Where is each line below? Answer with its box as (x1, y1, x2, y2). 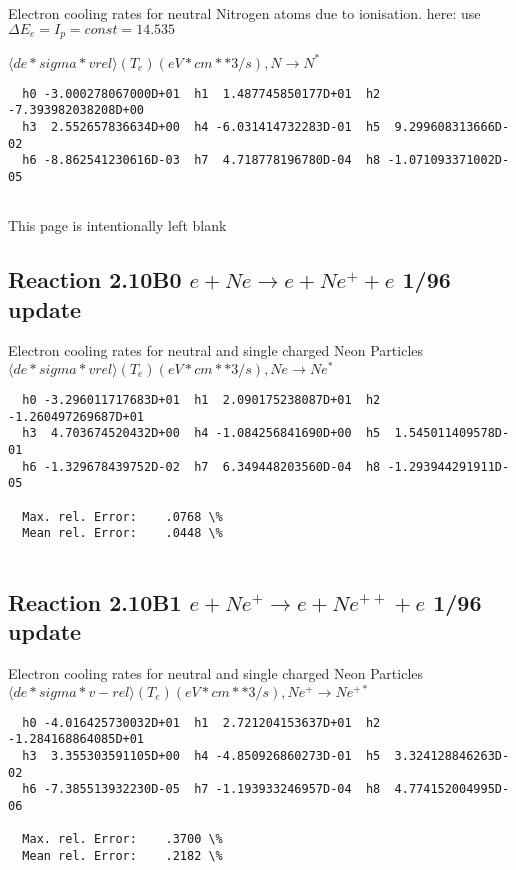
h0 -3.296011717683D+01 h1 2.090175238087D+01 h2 (22, 393, 381, 407)
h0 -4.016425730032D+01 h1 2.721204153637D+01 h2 (22, 715, 381, 730)
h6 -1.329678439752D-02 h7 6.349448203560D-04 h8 (22, 459, 381, 474)
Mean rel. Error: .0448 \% (22, 526, 223, 541)
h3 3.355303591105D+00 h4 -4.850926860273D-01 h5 (22, 749, 381, 764)
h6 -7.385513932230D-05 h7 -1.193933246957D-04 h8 (22, 782, 381, 797)
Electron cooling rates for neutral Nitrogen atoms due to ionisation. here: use (8, 3, 481, 23)
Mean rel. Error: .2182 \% (22, 849, 223, 864)
